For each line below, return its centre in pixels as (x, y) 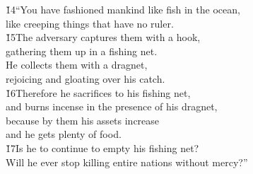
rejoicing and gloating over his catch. (86, 78)
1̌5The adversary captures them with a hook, (103, 37)
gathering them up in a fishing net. (82, 51)
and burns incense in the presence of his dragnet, (112, 106)
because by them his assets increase (83, 120)
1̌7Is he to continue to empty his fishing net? (102, 147)
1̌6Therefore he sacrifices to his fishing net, (98, 92)
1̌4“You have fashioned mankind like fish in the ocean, (123, 9)
